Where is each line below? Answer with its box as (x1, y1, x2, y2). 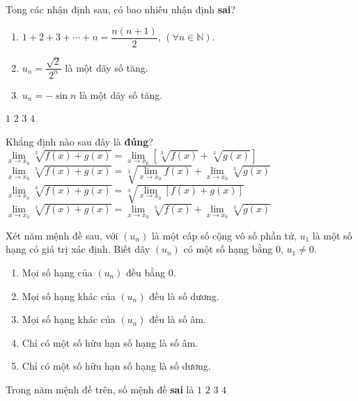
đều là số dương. (149, 288, 219, 303)
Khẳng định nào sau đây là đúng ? (6, 134, 153, 149)
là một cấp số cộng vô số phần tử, (151, 228, 297, 242)
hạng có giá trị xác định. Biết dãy (6, 242, 150, 256)
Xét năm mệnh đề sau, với (6, 228, 118, 242)
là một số (312, 228, 352, 242)
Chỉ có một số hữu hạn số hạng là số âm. (22, 335, 199, 349)
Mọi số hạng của (22, 265, 93, 279)
